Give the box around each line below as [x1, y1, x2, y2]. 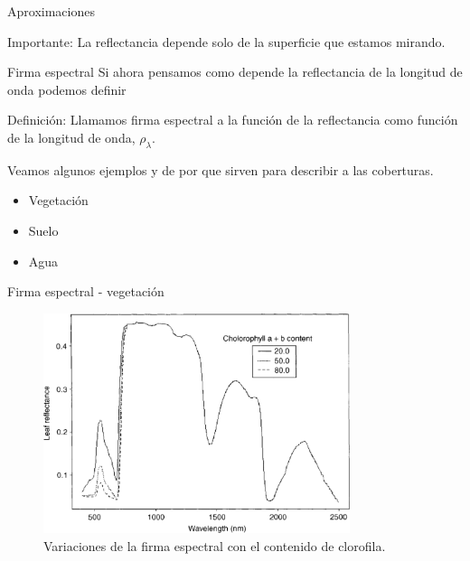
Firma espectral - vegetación [7, 282, 164, 301]
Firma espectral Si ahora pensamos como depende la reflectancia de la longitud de [7, 62, 463, 81]
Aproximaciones [7, 2, 95, 20]
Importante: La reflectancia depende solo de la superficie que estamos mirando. [7, 32, 446, 51]
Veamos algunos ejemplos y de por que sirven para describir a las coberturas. [7, 160, 434, 179]
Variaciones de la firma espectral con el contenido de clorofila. [43, 536, 386, 555]
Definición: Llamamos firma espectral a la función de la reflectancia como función [7, 110, 458, 129]
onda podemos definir [7, 79, 127, 98]
